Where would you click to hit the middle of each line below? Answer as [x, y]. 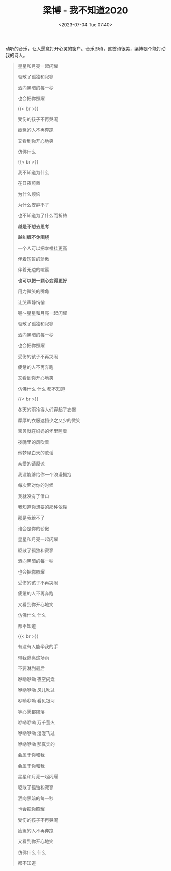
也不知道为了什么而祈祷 [42, 215]
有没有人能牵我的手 [38, 646]
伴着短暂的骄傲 [33, 259]
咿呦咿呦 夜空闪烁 [36, 679]
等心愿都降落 [31, 712]
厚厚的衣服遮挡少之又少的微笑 [49, 420]
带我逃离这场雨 [33, 657]
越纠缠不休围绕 [33, 237]
